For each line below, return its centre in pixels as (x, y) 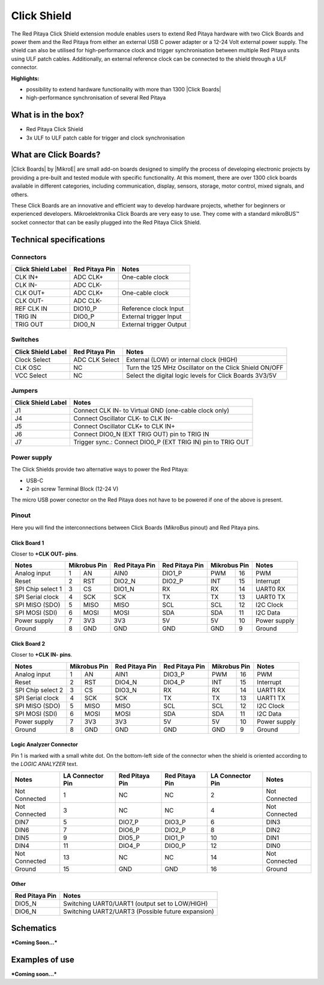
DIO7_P (129, 822)
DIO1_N (124, 589)
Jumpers (25, 391)
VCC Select (31, 375)
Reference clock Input (153, 308)
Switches (25, 340)
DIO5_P (129, 838)
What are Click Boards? (56, 155)
